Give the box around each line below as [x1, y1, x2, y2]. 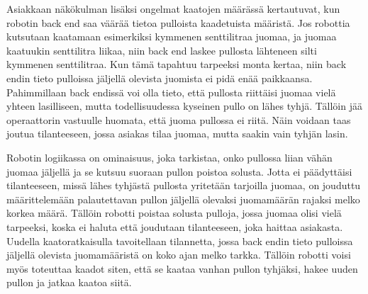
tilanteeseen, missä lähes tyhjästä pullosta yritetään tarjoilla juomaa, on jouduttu [6, 178, 361, 193]
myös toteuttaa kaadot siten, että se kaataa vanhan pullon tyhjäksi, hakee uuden [6, 261, 358, 276]
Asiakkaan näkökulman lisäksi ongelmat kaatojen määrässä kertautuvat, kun [6, 1, 340, 16]
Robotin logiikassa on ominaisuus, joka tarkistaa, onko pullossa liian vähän [6, 149, 333, 164]
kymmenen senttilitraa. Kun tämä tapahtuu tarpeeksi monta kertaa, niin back [6, 57, 347, 72]
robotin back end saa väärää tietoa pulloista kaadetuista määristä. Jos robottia [6, 15, 350, 30]
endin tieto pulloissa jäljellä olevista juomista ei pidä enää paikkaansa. [6, 70, 313, 85]
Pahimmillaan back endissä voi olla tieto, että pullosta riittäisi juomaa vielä [6, 84, 336, 99]
